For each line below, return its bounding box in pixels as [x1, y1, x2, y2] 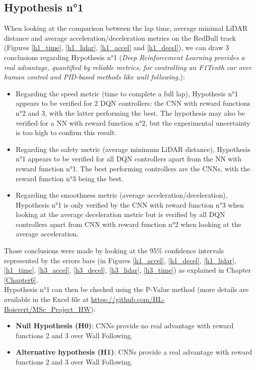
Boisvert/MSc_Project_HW [4, 303, 91, 314]
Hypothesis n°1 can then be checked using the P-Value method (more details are [4, 284, 249, 295]
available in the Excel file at [4, 294, 89, 304]
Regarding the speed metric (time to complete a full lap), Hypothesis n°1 [15, 88, 238, 98]
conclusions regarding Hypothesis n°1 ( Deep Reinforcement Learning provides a [4, 52, 245, 62]
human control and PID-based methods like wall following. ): [4, 72, 185, 82]
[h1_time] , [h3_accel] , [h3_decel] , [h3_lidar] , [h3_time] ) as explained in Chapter [4, 265, 252, 275]
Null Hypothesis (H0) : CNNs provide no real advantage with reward [15, 320, 234, 331]
